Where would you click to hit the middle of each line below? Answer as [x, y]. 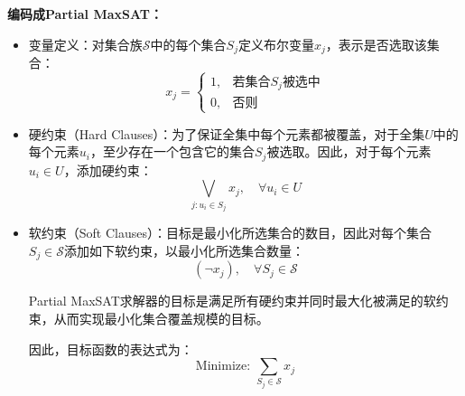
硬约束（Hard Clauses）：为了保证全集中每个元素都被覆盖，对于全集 [227, 133]
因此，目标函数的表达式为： [111, 349]
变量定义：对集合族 [85, 44]
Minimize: [223, 367]
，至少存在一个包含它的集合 [172, 151]
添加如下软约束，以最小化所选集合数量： [185, 250]
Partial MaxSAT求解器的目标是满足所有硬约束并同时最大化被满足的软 [232, 301]
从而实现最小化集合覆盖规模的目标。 [161, 318]
